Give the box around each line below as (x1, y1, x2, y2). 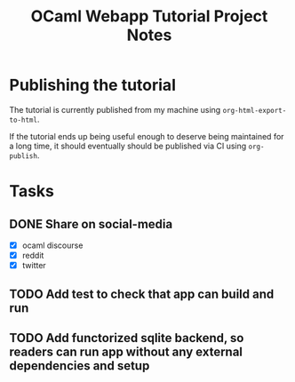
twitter (21, 260, 46, 271)
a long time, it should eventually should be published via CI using (9, 140, 247, 151)
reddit (21, 251, 44, 260)
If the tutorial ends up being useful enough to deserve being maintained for (9, 131, 284, 141)
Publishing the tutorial (9, 76, 176, 95)
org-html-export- (222, 106, 287, 115)
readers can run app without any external (9, 344, 243, 359)
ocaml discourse (21, 240, 84, 251)
